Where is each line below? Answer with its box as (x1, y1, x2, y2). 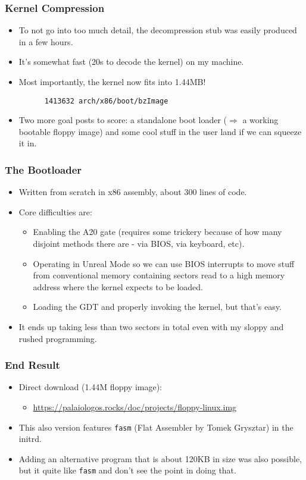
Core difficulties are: (18, 205, 92, 218)
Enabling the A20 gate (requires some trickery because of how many (33, 225, 282, 238)
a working (242, 114, 279, 126)
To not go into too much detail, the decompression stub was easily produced (18, 24, 297, 36)
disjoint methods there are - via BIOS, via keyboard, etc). (33, 237, 245, 250)
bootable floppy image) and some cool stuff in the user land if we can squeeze (18, 125, 302, 137)
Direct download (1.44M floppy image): (18, 381, 162, 393)
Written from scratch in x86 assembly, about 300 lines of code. (18, 186, 247, 198)
